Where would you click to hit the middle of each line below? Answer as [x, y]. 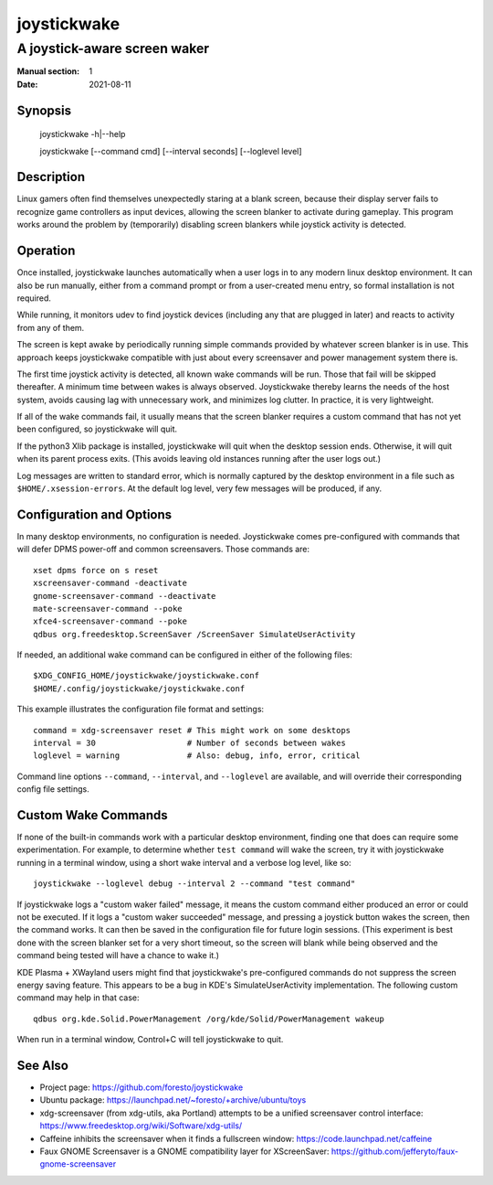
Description [51, 177]
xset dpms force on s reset [96, 570]
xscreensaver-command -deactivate [110, 583]
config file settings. [53, 789]
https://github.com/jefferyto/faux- [395, 1151]
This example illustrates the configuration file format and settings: [141, 710]
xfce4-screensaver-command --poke [110, 621]
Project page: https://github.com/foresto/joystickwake [142, 1087]
